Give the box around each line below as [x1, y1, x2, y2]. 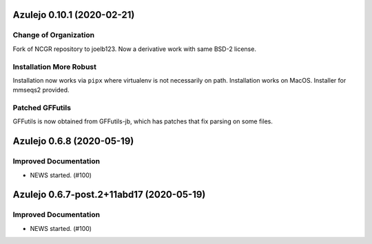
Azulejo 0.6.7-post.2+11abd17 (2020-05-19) [12, 189, 206, 201]
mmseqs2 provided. [12, 86, 70, 94]
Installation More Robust [12, 62, 96, 72]
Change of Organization [12, 30, 95, 40]
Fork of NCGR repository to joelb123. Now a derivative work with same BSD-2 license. [12, 45, 256, 53]
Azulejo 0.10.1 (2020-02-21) [12, 9, 135, 21]
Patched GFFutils [12, 103, 72, 113]
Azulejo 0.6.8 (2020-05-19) [12, 135, 134, 148]
